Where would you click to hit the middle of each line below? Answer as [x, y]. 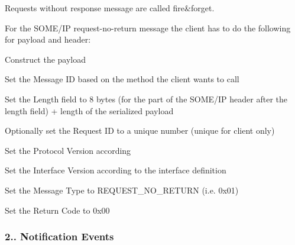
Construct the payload [46, 59]
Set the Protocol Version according [68, 150]
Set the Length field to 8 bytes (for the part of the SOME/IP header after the [146, 99]
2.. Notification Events [59, 236]
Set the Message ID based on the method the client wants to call [122, 79]
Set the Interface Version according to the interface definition [116, 170]
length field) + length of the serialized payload [89, 110]
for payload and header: [48, 39]
